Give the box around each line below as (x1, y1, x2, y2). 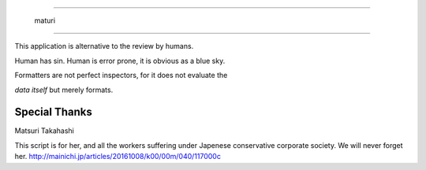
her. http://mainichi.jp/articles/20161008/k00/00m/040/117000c (14, 152, 221, 161)
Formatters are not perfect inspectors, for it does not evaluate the (14, 71, 228, 80)
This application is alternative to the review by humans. (14, 42, 194, 51)
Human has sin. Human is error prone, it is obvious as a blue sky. (14, 56, 226, 65)
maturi (34, 16, 55, 25)
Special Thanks (14, 105, 92, 119)
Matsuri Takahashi (14, 126, 74, 135)
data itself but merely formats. (14, 85, 114, 94)
